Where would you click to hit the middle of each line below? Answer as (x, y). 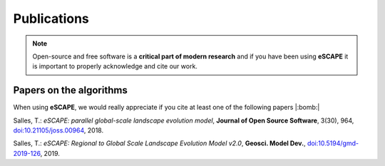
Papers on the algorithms (70, 90)
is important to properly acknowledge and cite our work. (115, 66)
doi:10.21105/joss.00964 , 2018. (58, 130)
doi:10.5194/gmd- (333, 143)
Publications (51, 19)
